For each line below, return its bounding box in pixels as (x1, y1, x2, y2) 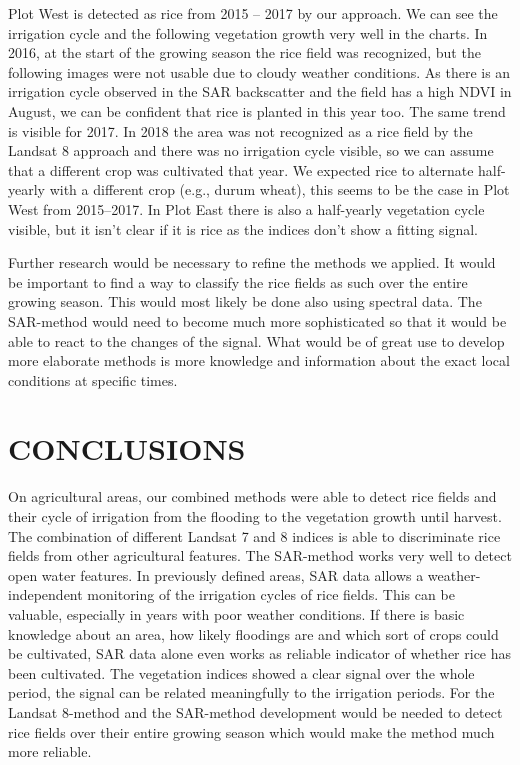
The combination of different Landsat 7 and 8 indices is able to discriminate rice (8, 525, 501, 546)
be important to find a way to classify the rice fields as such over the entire (8, 271, 468, 292)
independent (8, 584, 83, 605)
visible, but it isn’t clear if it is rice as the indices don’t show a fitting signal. (8, 218, 479, 239)
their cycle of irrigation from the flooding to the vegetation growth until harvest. (8, 506, 502, 526)
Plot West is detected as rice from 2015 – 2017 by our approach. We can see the (8, 3, 498, 23)
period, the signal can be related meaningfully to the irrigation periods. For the (8, 682, 495, 703)
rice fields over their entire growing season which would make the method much (8, 721, 495, 742)
